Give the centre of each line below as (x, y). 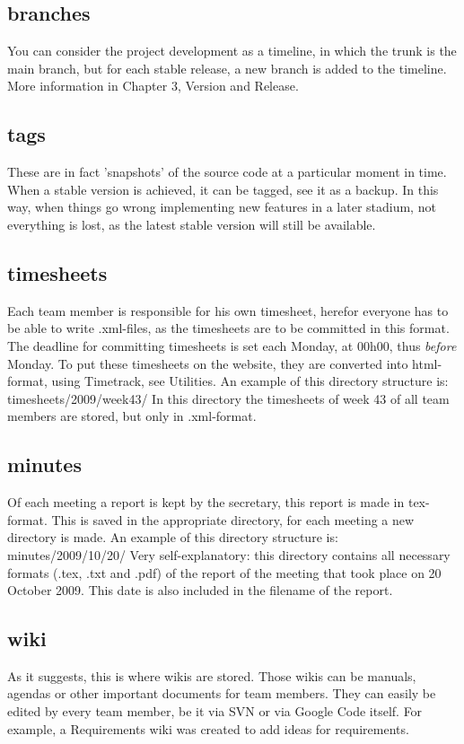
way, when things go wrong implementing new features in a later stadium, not (222, 207)
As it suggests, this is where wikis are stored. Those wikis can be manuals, (212, 675)
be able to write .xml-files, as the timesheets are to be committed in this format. (228, 328)
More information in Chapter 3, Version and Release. (153, 86)
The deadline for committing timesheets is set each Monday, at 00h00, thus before (232, 345)
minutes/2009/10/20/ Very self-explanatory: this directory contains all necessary (229, 554)
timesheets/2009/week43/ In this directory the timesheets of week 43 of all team (228, 398)
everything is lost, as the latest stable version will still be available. (192, 224)
